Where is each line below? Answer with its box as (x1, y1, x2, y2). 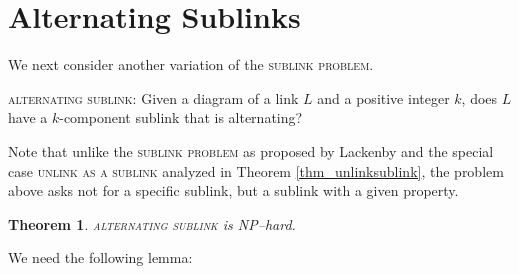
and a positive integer (317, 87, 450, 108)
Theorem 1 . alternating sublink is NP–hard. (8, 213, 296, 234)
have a (8, 107, 48, 128)
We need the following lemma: (8, 247, 193, 268)
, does (461, 87, 498, 108)
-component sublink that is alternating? (59, 107, 303, 128)
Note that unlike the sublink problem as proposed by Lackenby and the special (8, 140, 494, 161)
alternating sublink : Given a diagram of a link (8, 87, 299, 108)
